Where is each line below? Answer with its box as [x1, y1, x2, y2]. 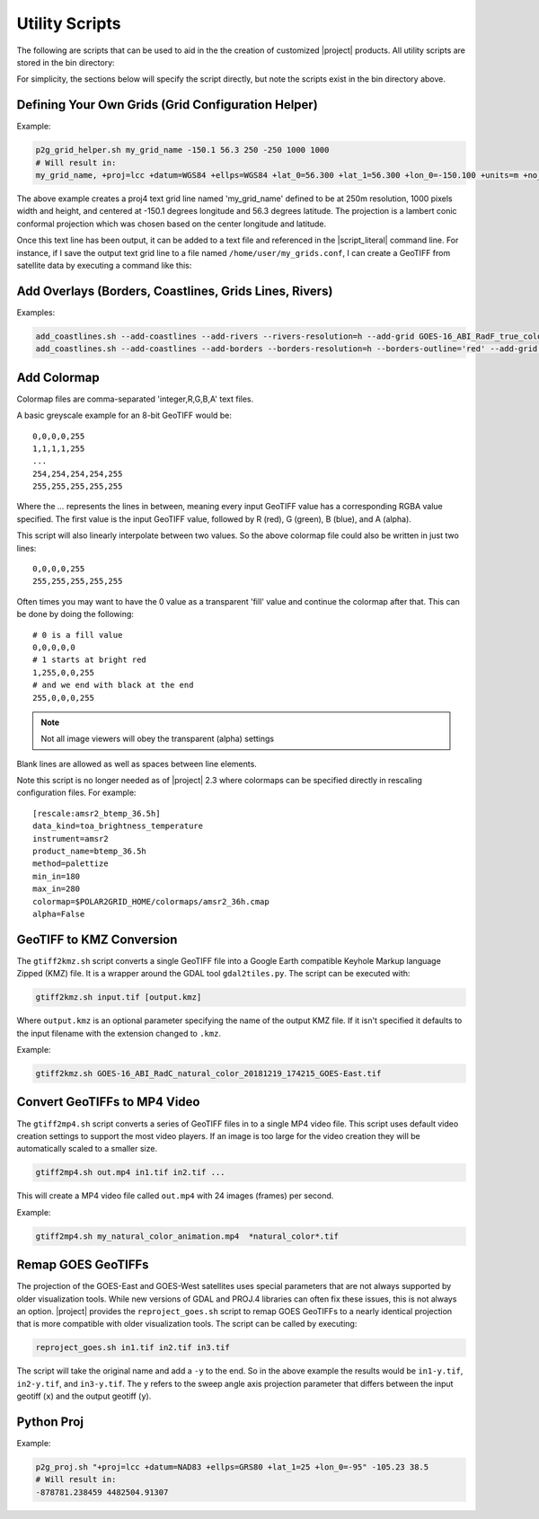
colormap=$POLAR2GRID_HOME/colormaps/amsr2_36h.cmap [32, 896, 269, 906]
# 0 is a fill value [32, 630, 123, 640]
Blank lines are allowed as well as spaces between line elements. [16, 758, 258, 769]
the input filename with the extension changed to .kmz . [16, 1028, 222, 1038]
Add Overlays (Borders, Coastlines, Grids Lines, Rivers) [16, 283, 333, 298]
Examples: [16, 306, 56, 318]
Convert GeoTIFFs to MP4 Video [16, 1094, 200, 1109]
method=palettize [32, 859, 109, 869]
